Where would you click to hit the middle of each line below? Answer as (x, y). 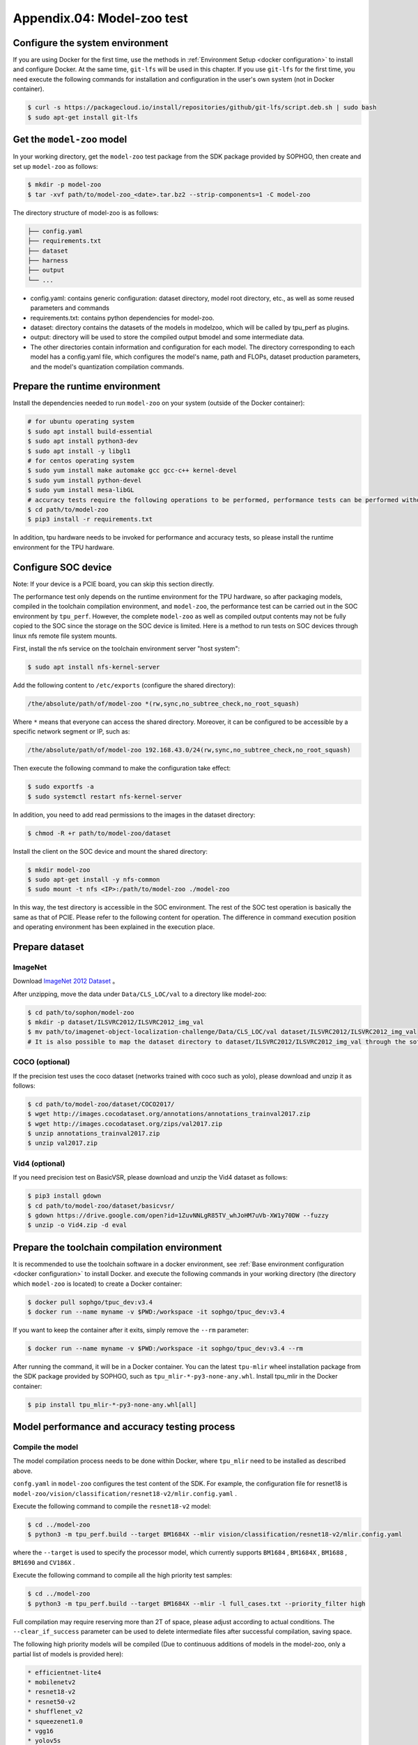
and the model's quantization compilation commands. (107, 366)
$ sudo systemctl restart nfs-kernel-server (105, 796)
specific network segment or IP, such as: (71, 732)
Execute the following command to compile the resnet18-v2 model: (112, 1506)
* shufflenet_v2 (55, 1711)
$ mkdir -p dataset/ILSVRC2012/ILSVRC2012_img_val (116, 1022)
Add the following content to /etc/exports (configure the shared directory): (124, 685)
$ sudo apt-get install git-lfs (83, 117)
